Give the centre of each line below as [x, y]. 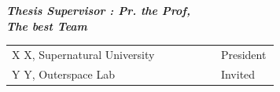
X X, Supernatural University [83, 54]
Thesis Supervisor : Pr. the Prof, [98, 10]
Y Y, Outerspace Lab [63, 74]
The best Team [47, 26]
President [243, 54]
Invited [238, 74]
